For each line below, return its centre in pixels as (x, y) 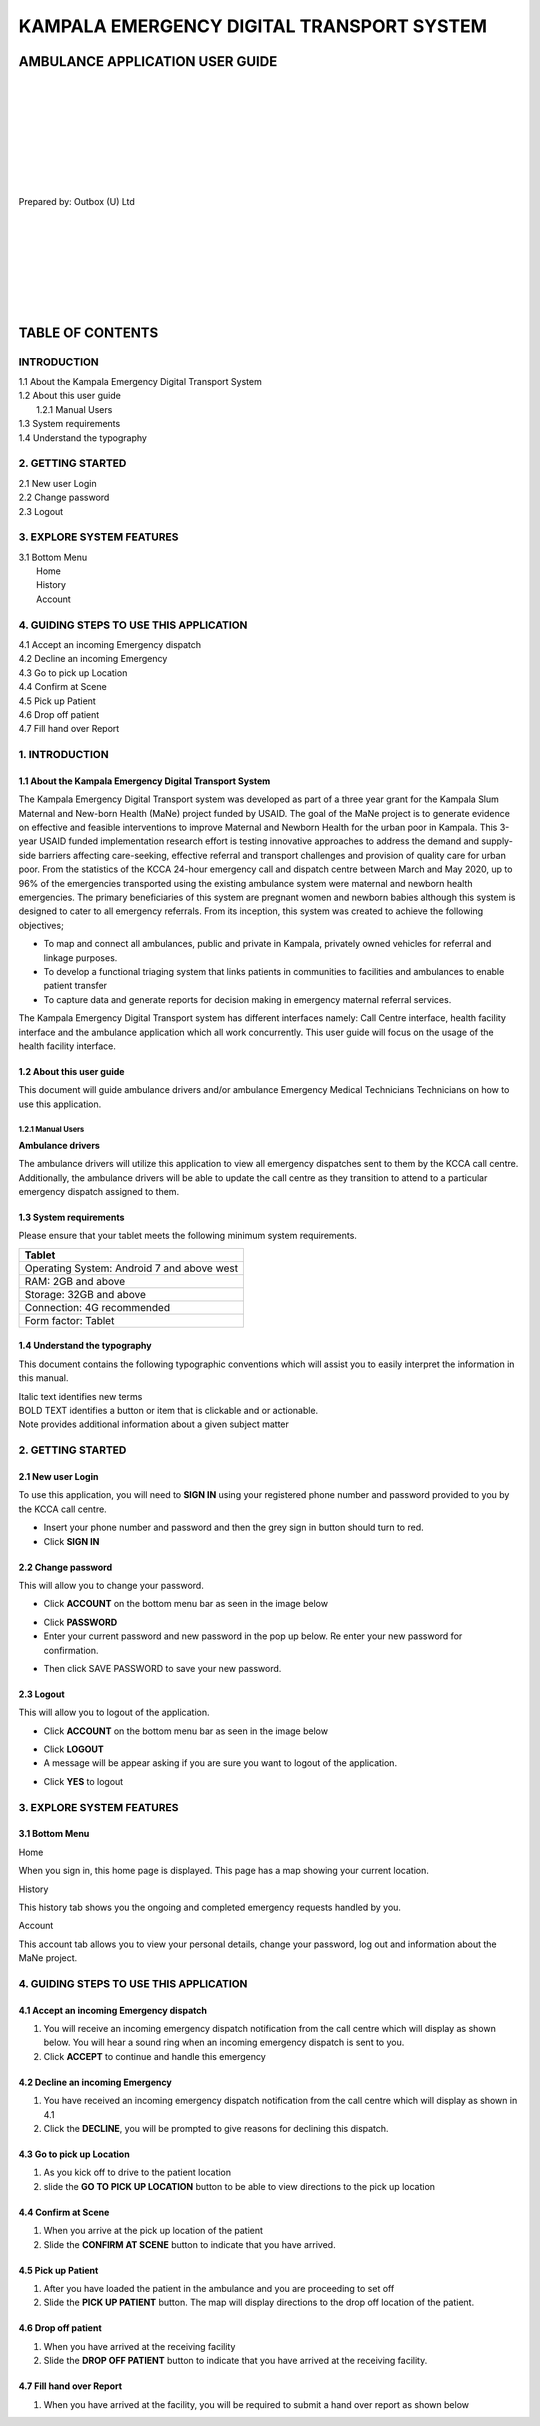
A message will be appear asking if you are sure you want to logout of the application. (220, 1763)
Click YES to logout (83, 1781)
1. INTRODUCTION (63, 755)
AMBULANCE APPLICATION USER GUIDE (148, 61)
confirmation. (71, 1650)
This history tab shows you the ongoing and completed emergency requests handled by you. (210, 1907)
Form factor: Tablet (69, 1320)
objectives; (41, 925)
